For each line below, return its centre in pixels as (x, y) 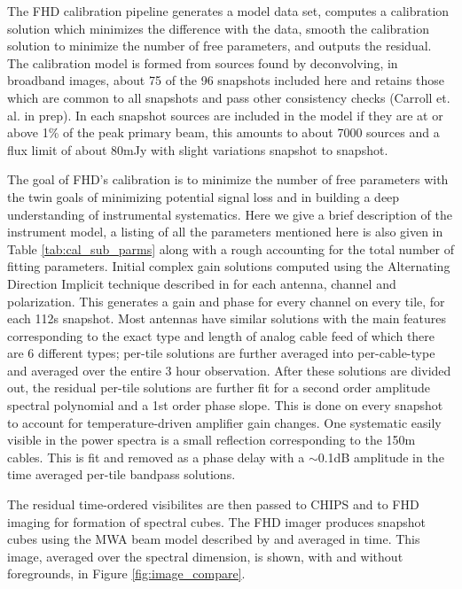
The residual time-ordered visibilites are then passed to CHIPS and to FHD (213, 504)
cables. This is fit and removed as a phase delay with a (156, 457)
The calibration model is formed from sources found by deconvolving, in (203, 62)
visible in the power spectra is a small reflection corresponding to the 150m (211, 440)
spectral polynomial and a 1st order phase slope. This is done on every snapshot (225, 405)
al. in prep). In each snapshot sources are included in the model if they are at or (225, 115)
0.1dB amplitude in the (381, 457)
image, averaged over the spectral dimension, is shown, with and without (205, 556)
